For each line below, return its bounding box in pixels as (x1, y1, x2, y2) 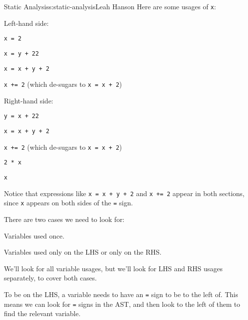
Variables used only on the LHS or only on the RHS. (4, 247, 162, 257)
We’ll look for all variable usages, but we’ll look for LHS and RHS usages (4, 263, 223, 273)
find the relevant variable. (4, 308, 81, 319)
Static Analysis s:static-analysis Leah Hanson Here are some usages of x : (4, 1, 216, 11)
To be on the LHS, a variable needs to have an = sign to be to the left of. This (4, 289, 238, 300)
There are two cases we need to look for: (4, 214, 124, 224)
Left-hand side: (4, 18, 49, 28)
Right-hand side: (4, 95, 54, 105)
